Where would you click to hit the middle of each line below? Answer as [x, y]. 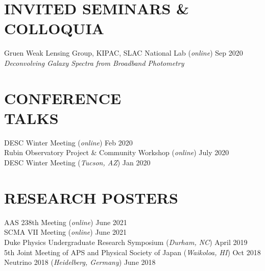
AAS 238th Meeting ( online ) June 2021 [66, 222]
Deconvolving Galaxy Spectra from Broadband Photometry [94, 63]
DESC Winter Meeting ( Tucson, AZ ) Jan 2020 [77, 162]
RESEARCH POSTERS [91, 197]
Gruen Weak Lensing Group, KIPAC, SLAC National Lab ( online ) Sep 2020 [124, 53]
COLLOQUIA [54, 28]
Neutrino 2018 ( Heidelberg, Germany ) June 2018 [80, 262]
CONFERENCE [63, 98]
